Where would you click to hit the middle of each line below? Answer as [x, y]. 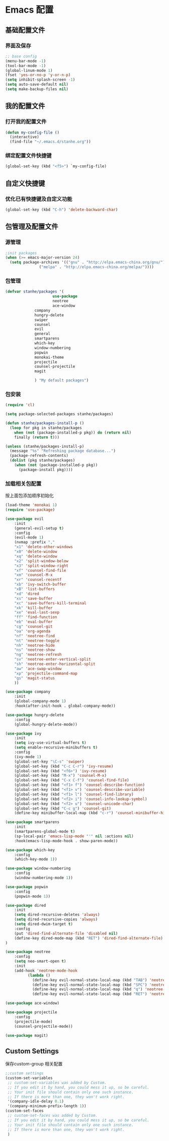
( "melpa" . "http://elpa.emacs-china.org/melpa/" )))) [97, 267]
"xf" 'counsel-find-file [40, 570]
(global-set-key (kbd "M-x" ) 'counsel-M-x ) [61, 776]
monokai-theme [49, 357]
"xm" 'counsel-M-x [33, 575]
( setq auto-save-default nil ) [37, 85]
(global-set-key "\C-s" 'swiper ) [49, 761]
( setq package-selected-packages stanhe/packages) [59, 414]
